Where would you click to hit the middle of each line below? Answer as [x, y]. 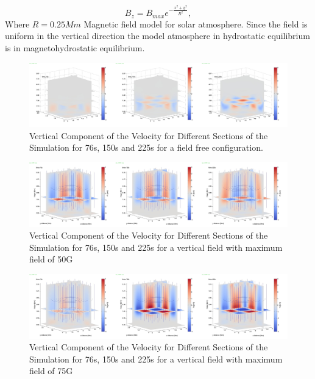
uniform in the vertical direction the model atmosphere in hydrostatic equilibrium [157, 36]
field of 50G [51, 259]
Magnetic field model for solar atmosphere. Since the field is [196, 23]
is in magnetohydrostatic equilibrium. [75, 48]
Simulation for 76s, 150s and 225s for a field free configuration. [146, 147]
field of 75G [51, 371]
